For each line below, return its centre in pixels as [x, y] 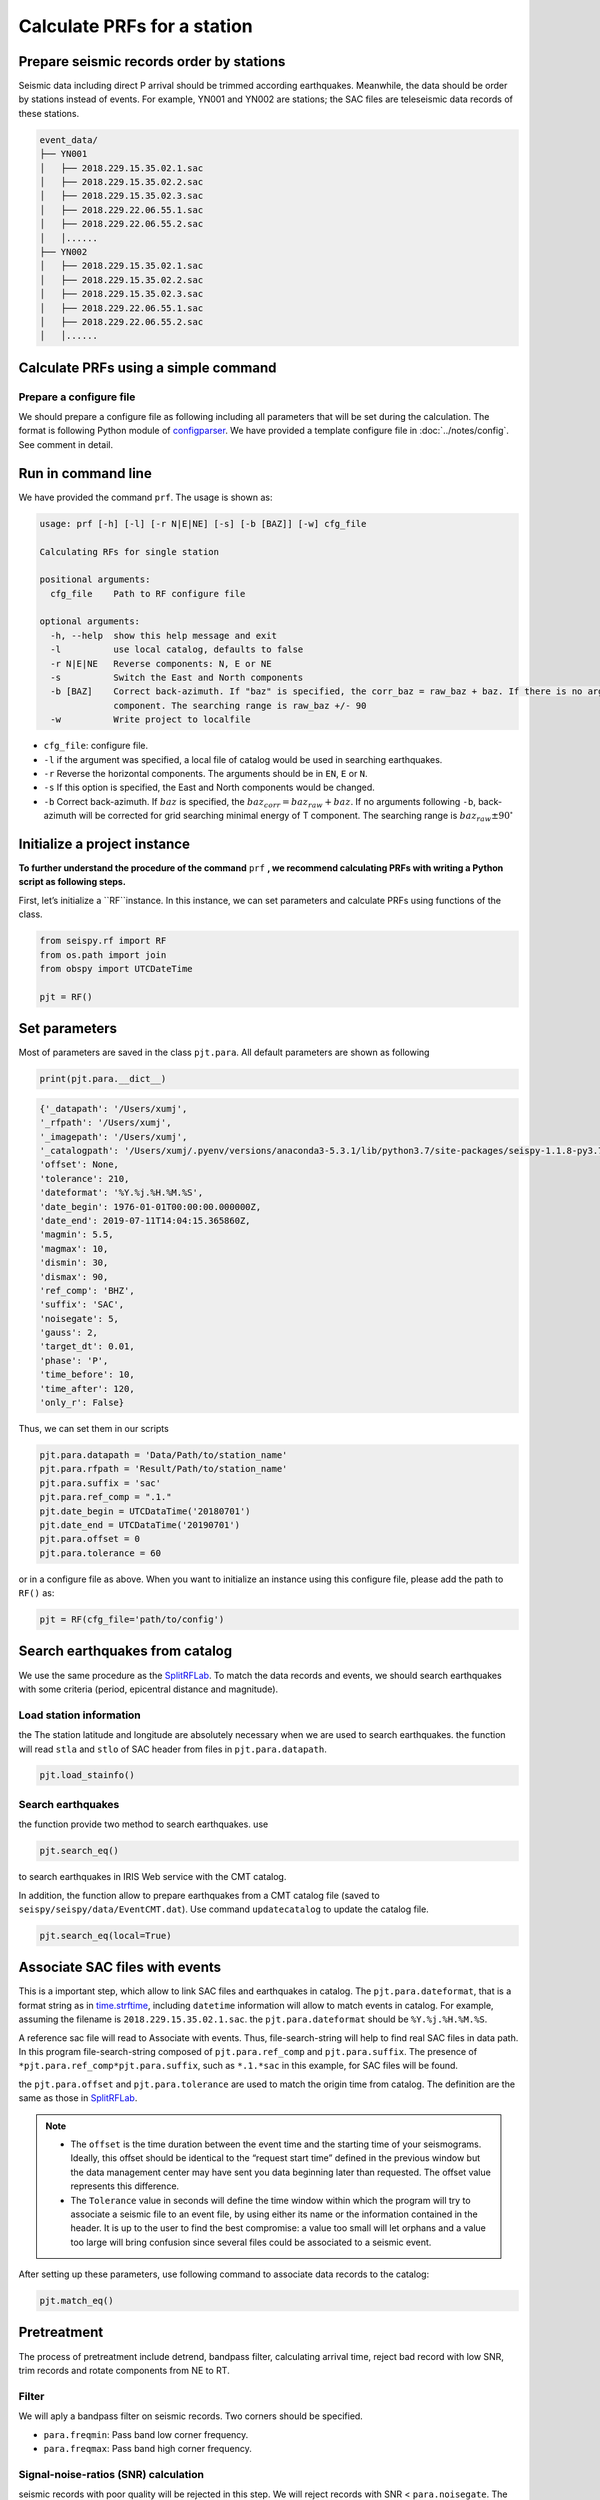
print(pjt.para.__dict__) [103, 1079]
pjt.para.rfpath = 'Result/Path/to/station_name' [163, 1469]
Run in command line [85, 473]
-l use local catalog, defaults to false [177, 649]
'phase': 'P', [74, 1360]
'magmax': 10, [74, 1248]
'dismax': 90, [74, 1276]
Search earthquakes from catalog [125, 1651]
